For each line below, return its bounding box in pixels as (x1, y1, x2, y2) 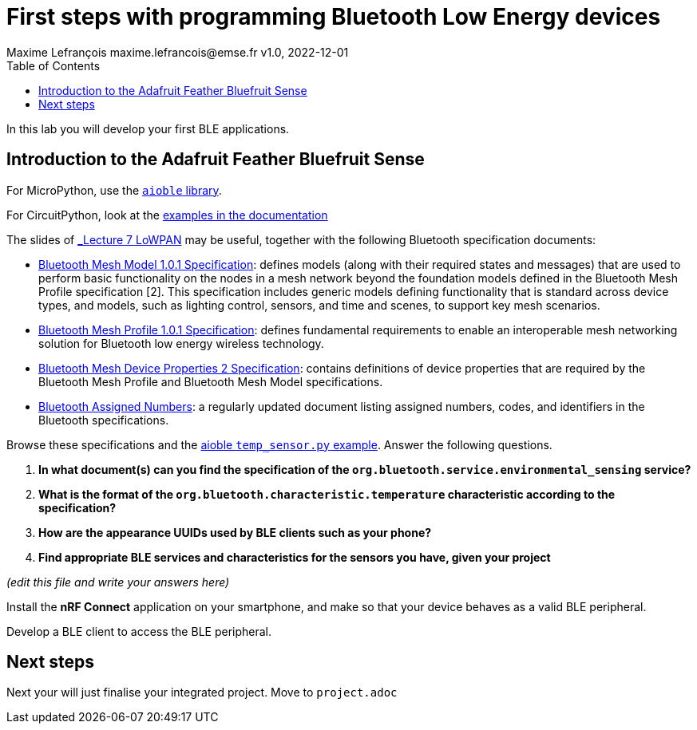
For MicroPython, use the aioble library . (6, 183, 222, 197)
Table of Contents (6, 58, 101, 73)
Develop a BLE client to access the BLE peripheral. (6, 624, 272, 638)
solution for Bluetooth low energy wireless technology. (38, 336, 324, 350)
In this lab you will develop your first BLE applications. (6, 121, 290, 136)
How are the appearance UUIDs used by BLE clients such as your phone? (38, 525, 432, 539)
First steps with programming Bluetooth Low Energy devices (6, 3, 661, 30)
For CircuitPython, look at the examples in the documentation (6, 207, 328, 222)
